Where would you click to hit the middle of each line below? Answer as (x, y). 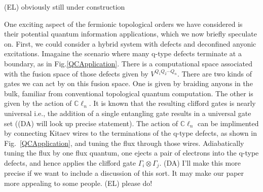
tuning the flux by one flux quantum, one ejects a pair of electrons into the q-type (131, 153)
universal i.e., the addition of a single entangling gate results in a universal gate (128, 113)
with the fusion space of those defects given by (76, 73)
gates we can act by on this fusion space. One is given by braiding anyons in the (128, 83)
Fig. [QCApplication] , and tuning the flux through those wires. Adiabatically (124, 143)
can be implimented (228, 123)
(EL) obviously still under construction (65, 7)
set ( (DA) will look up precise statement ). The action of (91, 123)
